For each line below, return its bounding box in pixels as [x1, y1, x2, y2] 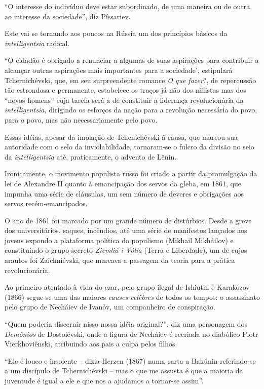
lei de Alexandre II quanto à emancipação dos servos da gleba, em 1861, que [5, 178, 241, 188]
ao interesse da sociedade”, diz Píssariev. [5, 11, 131, 21]
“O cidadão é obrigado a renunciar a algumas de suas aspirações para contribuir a [5, 55, 259, 65]
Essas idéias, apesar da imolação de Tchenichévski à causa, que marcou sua [5, 131, 238, 142]
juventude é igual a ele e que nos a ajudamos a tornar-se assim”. [5, 375, 204, 385]
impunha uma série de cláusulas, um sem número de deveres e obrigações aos [5, 188, 244, 199]
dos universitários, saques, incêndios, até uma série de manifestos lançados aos [5, 225, 247, 236]
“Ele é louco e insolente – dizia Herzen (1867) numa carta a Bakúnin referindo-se [5, 355, 256, 366]
